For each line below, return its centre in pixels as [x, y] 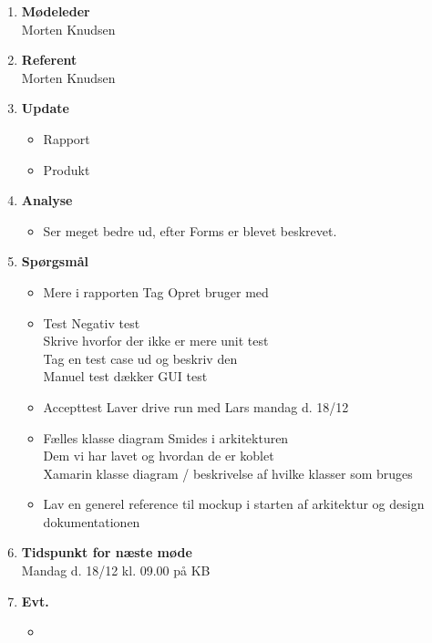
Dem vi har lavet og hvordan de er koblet [159, 456]
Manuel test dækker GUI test [125, 376]
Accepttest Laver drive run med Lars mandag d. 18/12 [196, 406]
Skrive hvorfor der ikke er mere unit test [156, 341]
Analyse [47, 200]
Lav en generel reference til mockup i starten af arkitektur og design [234, 504]
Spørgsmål [55, 261]
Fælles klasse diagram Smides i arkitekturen [166, 437]
